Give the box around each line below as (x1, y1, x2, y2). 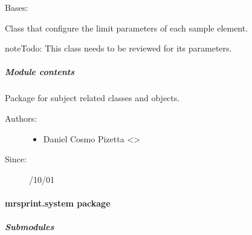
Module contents (5, 65, 74, 78)
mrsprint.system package (5, 196, 111, 209)
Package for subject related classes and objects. (5, 91, 180, 104)
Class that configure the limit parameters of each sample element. (5, 21, 248, 34)
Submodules (5, 220, 54, 233)
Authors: (5, 111, 37, 124)
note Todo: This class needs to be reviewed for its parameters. (5, 42, 232, 55)
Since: (5, 153, 27, 165)
